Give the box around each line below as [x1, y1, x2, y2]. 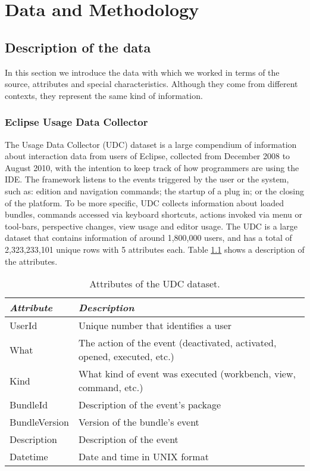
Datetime [10, 450, 48, 464]
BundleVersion [10, 415, 69, 429]
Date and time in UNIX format [78, 450, 209, 464]
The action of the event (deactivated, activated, [78, 336, 277, 350]
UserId [10, 318, 37, 333]
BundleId [10, 398, 48, 412]
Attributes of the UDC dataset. [89, 277, 220, 291]
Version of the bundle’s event [78, 415, 199, 429]
